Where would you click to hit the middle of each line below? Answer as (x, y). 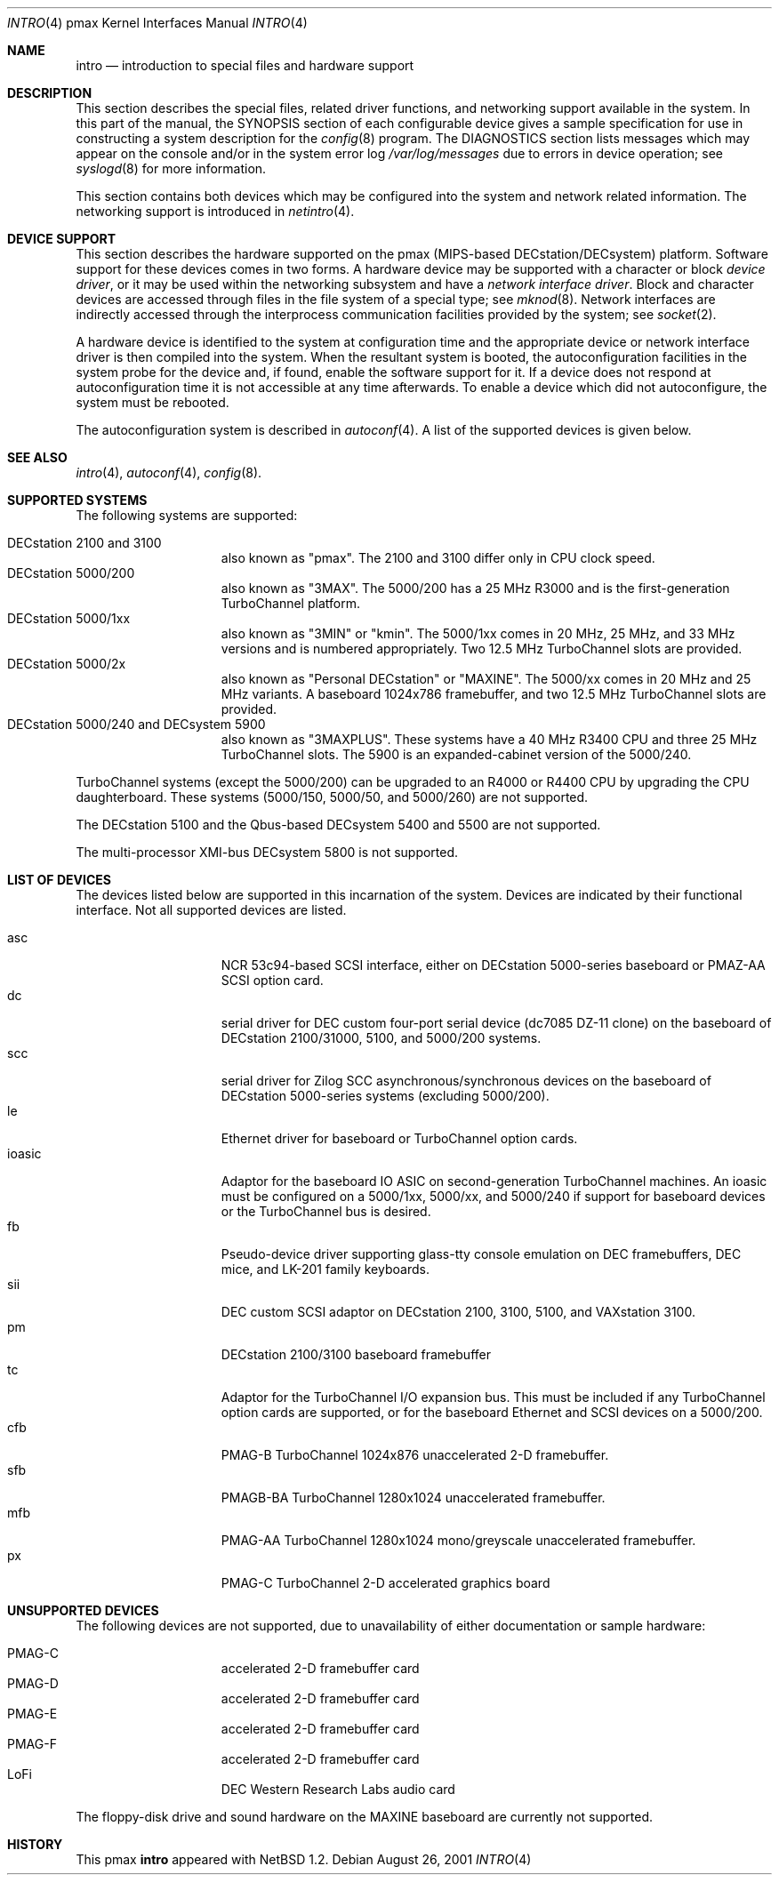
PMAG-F (32, 1744)
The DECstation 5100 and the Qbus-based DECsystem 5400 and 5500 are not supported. (338, 825)
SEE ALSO (37, 457)
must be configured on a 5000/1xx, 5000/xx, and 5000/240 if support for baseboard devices (493, 1196)
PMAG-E (32, 1714)
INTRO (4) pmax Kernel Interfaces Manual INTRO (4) (157, 23)
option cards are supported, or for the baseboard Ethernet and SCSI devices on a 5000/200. (492, 1412)
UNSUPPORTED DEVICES (83, 1610)
